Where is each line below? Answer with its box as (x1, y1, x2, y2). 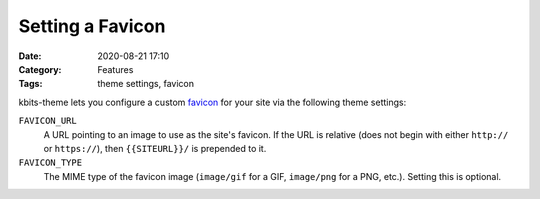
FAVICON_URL (18, 115, 77, 127)
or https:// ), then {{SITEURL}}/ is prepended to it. (43, 142, 267, 154)
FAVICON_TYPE (18, 157, 83, 169)
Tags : (18, 78, 43, 90)
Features (97, 63, 134, 75)
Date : (18, 50, 42, 62)
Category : (18, 63, 62, 75)
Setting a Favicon (18, 15, 166, 37)
